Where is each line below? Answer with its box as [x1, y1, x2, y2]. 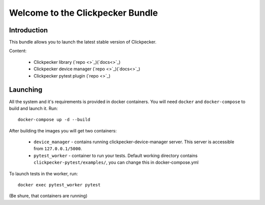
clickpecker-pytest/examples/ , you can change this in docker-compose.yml [33, 159, 199, 165]
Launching [9, 86, 43, 94]
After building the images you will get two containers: [9, 128, 117, 133]
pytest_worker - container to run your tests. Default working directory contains [33, 153, 198, 158]
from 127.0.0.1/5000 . [33, 146, 82, 152]
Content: [9, 48, 27, 54]
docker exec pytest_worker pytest [18, 182, 101, 188]
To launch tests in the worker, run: [9, 171, 78, 177]
